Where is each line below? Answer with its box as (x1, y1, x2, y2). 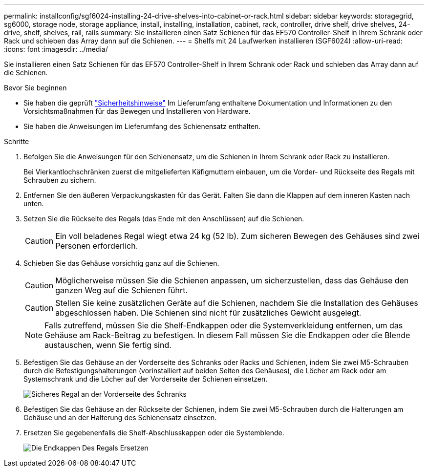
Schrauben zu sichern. (23, 176, 96, 184)
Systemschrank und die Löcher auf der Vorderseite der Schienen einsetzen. (23, 375, 268, 383)
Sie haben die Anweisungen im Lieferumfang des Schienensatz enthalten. (23, 122, 261, 130)
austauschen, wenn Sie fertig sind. (44, 340, 171, 350)
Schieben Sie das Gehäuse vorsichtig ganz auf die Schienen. (23, 259, 219, 267)
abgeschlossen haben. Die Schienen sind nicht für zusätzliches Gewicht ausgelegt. (55, 308, 362, 318)
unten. (23, 199, 44, 208)
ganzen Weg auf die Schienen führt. (55, 285, 188, 295)
